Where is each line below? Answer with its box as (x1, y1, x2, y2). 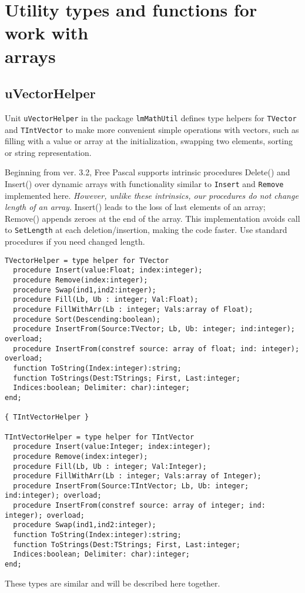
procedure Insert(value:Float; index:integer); (13, 266, 203, 275)
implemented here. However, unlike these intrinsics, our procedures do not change (5, 189, 299, 201)
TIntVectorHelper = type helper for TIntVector (5, 432, 195, 441)
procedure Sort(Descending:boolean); (13, 315, 160, 324)
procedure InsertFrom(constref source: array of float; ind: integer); (13, 344, 300, 353)
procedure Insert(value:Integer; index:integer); (13, 442, 211, 451)
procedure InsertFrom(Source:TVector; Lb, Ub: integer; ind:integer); (13, 325, 295, 334)
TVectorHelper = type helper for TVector (5, 256, 169, 265)
